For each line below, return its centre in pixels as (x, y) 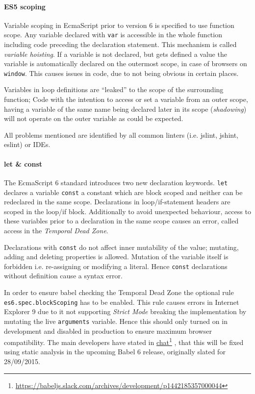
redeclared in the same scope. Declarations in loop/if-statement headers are (117, 202)
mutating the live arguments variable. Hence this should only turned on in (116, 321)
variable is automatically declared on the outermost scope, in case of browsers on (126, 63)
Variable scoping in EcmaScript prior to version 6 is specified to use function (119, 25)
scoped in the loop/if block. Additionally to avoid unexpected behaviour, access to (127, 211)
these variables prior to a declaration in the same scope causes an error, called (121, 221)
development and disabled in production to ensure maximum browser (108, 331)
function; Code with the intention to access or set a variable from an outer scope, (126, 99)
